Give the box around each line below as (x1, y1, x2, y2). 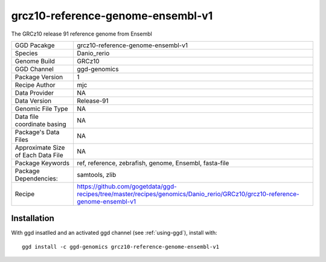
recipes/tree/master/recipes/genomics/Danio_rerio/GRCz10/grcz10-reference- (76, 190, 300, 198)
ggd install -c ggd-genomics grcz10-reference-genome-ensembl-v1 (22, 243, 220, 250)
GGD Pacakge (14, 41, 55, 50)
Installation (11, 213, 54, 223)
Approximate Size (14, 143, 65, 152)
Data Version (14, 97, 52, 105)
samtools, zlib (76, 170, 117, 179)
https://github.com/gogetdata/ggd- (76, 182, 177, 190)
